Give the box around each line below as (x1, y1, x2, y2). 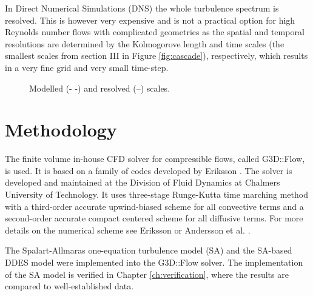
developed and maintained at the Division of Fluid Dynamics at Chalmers (5, 176, 280, 189)
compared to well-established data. (5, 280, 134, 292)
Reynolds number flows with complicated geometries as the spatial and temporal (5, 25, 305, 38)
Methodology (5, 117, 117, 142)
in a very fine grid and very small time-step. (5, 61, 169, 73)
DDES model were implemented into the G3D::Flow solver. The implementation (5, 256, 303, 269)
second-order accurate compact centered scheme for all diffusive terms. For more (5, 212, 303, 224)
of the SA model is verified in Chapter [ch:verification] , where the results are (5, 267, 289, 280)
